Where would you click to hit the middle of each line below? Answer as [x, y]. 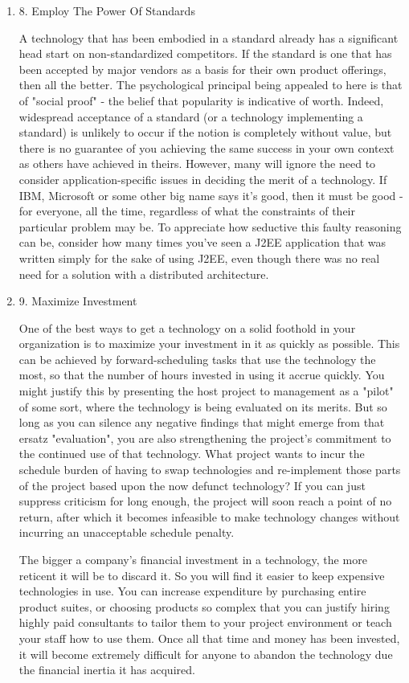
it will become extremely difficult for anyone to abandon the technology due [206, 654]
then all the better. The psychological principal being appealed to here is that [211, 85]
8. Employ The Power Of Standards [107, 10]
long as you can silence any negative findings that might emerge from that [202, 422]
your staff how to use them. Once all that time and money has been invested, [209, 638]
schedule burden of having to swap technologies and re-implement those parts [210, 470]
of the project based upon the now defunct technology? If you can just [192, 485]
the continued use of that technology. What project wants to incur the [192, 454]
